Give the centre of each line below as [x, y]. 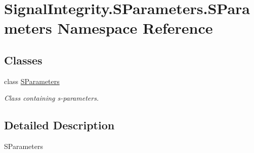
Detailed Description [59, 125]
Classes [23, 60]
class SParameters [32, 81]
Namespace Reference [135, 28]
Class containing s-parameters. [52, 98]
